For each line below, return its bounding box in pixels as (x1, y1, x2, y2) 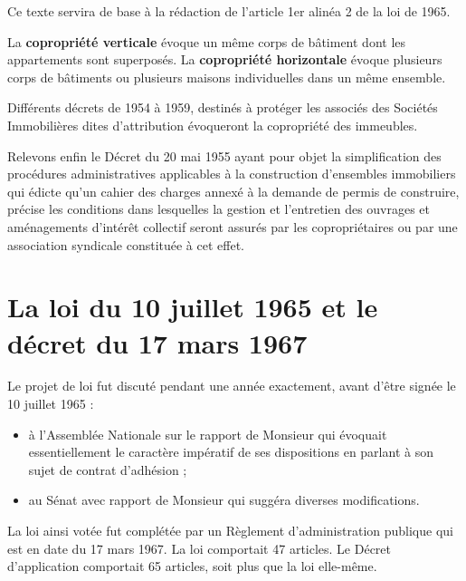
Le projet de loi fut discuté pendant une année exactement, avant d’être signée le (7, 376, 456, 395)
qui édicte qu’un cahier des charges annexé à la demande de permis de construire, (7, 181, 460, 200)
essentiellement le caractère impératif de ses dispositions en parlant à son (28, 442, 433, 461)
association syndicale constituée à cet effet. (7, 235, 244, 254)
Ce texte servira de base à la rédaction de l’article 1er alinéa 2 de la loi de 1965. (7, 2, 451, 20)
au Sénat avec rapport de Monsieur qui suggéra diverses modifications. (28, 490, 420, 509)
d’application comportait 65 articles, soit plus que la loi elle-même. (7, 557, 377, 576)
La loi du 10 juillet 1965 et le (7, 288, 378, 325)
